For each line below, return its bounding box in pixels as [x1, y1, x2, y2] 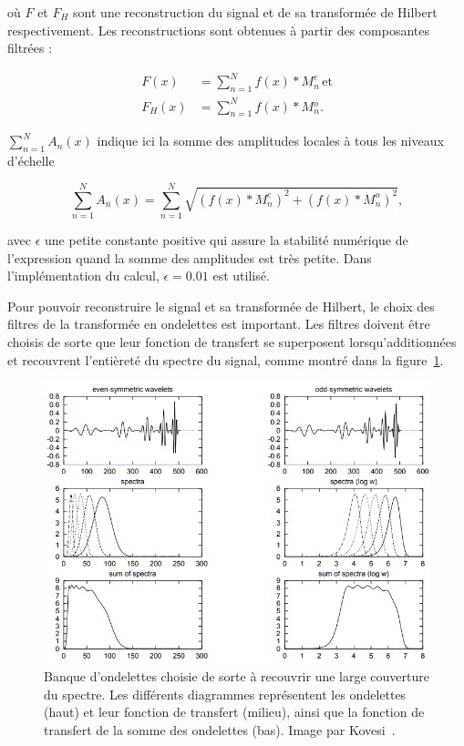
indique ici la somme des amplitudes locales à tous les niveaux [97, 131, 444, 150]
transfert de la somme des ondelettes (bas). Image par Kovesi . [44, 720, 396, 740]
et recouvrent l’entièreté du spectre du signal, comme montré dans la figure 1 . [7, 350, 444, 369]
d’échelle [7, 151, 55, 170]
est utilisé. [212, 266, 270, 285]
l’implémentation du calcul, [7, 266, 160, 285]
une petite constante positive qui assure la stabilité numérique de [45, 230, 408, 249]
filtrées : [7, 38, 53, 57]
